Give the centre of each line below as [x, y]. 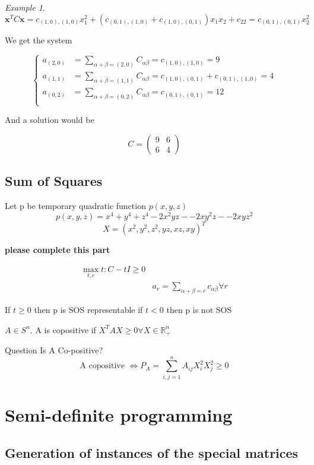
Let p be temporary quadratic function [75, 206]
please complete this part [58, 250]
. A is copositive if [63, 329]
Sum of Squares [54, 181]
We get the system [39, 39]
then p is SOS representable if [88, 310]
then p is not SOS [199, 310]
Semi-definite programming [119, 414]
